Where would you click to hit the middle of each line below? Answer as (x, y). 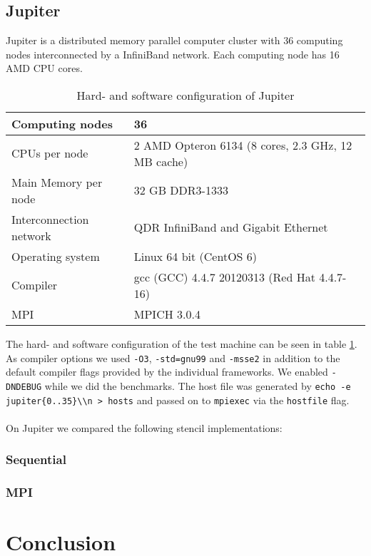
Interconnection (50, 219)
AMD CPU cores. (44, 68)
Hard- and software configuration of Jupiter (185, 95)
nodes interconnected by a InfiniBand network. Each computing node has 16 (173, 54)
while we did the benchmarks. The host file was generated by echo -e (198, 385)
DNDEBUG (24, 387)
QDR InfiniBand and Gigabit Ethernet (231, 227)
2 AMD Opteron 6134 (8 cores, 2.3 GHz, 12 (243, 145)
